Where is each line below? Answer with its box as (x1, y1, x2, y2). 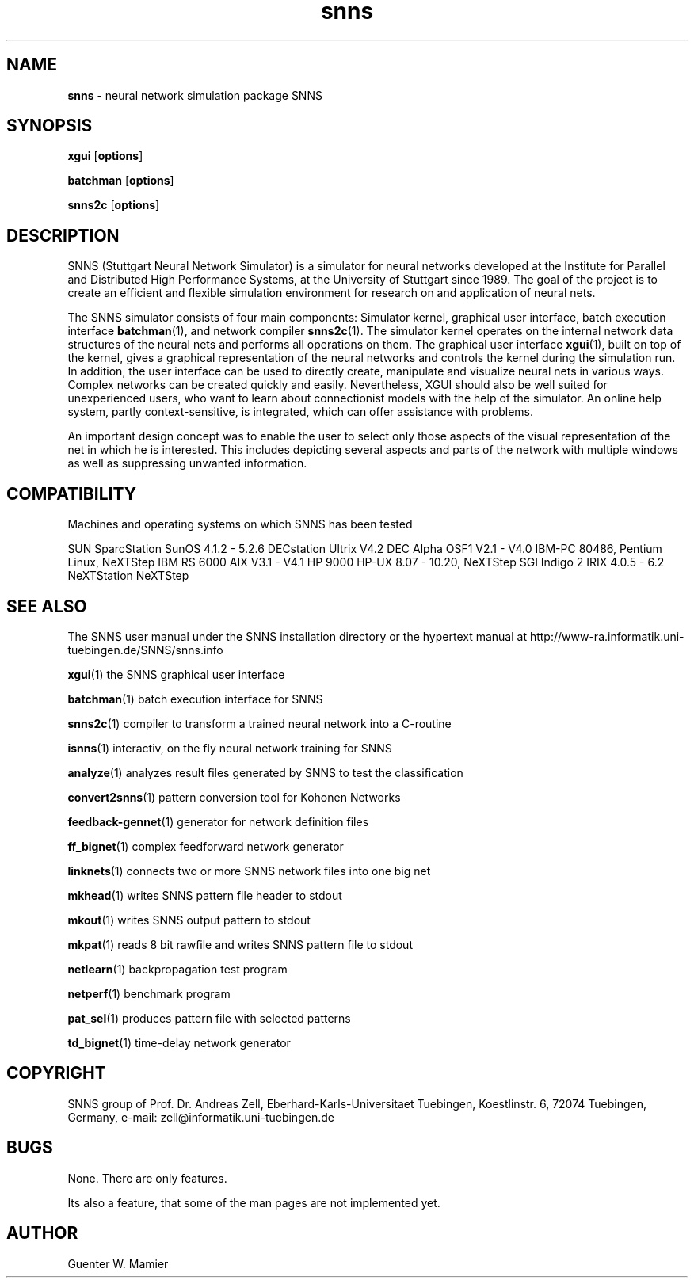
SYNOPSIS (6, 116, 93, 136)
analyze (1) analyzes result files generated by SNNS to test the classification (67, 765, 463, 779)
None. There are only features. (67, 1171, 227, 1185)
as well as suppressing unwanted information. (67, 456, 307, 471)
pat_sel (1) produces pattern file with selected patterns (67, 1011, 351, 1025)
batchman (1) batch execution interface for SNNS (67, 692, 323, 706)
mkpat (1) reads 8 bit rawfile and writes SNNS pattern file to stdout (67, 937, 413, 951)
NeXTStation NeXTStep (67, 569, 189, 583)
